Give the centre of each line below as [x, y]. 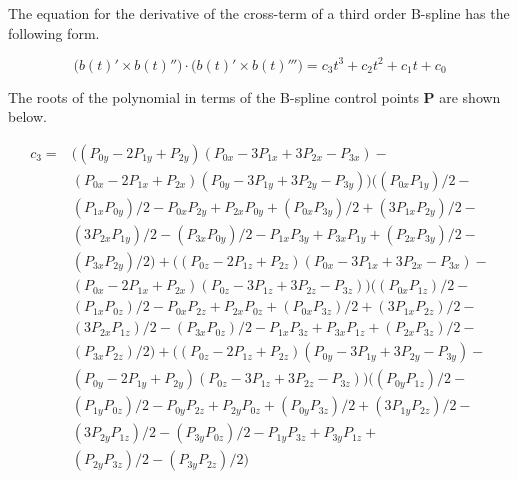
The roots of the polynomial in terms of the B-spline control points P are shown [254, 96]
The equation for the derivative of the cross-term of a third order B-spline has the [259, 13]
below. [27, 116]
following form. [54, 32]
